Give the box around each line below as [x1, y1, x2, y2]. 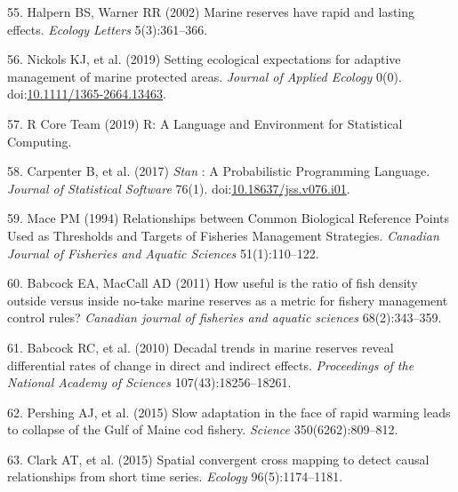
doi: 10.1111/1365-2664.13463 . [7, 84, 166, 103]
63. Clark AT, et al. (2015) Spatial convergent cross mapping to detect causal [7, 449, 430, 468]
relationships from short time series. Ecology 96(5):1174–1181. [7, 467, 343, 486]
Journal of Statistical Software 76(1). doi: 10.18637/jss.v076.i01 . [7, 179, 350, 197]
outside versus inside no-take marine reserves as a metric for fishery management [7, 290, 448, 309]
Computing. [7, 131, 72, 150]
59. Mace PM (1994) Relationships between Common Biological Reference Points [7, 209, 450, 227]
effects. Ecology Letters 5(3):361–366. [7, 20, 208, 38]
